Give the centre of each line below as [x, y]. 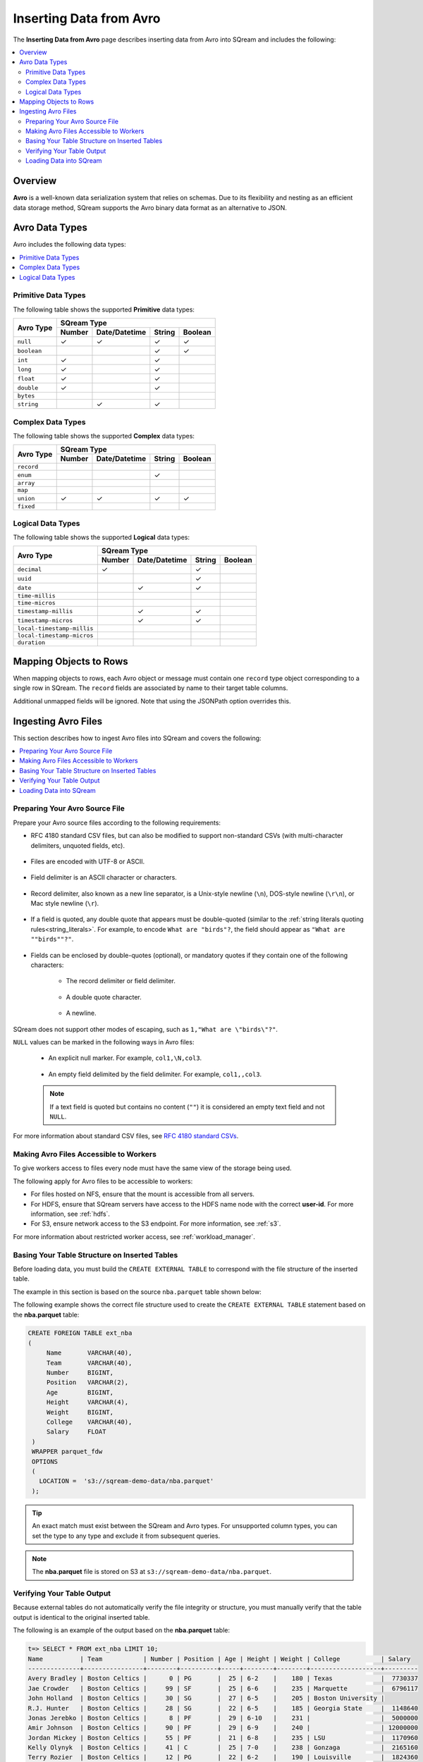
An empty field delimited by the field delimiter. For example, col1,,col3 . [155, 1074]
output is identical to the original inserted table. [81, 1617]
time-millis [36, 596]
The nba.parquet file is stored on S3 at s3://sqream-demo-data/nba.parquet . [152, 1572]
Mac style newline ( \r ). [65, 904]
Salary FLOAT [76, 1432]
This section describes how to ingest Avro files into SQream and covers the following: [137, 738]
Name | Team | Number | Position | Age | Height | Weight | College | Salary [219, 1659]
